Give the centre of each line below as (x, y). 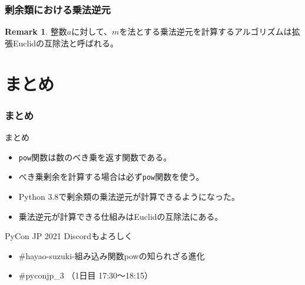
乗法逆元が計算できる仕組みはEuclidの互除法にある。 (121, 216)
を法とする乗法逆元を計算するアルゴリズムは (205, 31)
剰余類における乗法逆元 (58, 9)
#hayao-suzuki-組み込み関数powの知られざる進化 (112, 255)
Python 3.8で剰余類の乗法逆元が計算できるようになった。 (129, 196)
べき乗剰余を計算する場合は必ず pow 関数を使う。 (111, 177)
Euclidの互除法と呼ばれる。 (66, 43)
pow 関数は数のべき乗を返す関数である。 (95, 157)
